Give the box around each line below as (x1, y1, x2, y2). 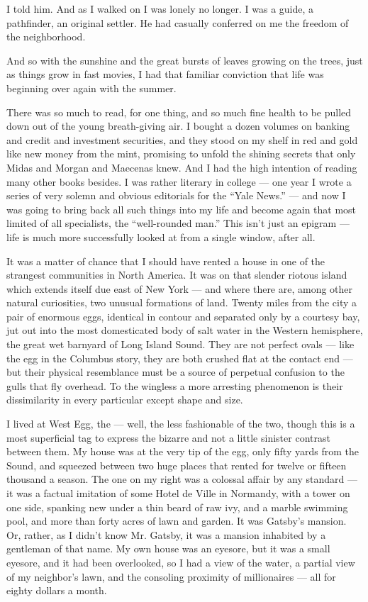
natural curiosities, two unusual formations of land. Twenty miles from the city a (6, 295, 357, 310)
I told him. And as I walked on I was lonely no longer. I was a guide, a (6, 1, 314, 16)
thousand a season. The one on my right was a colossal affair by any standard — (6, 472, 357, 486)
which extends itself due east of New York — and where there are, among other (6, 281, 353, 296)
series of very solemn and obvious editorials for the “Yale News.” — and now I (6, 188, 346, 203)
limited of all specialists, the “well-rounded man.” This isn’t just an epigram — (6, 216, 350, 230)
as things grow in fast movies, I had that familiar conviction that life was (6, 67, 324, 82)
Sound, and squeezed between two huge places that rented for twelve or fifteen (6, 457, 347, 472)
